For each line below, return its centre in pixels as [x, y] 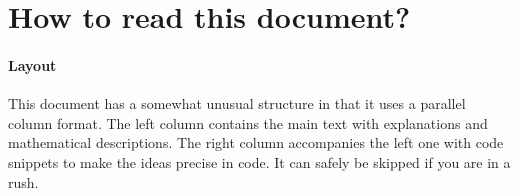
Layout [32, 64]
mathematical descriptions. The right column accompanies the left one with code [256, 142]
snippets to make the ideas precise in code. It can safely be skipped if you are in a [259, 161]
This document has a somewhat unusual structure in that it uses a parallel [237, 103]
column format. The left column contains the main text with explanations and [248, 122]
